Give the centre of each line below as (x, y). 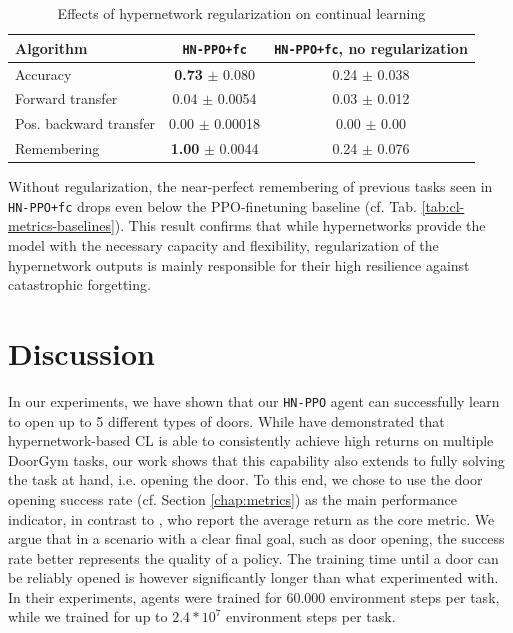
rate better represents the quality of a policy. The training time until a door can (253, 557)
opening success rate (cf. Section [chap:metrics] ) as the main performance (232, 498)
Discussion (81, 352)
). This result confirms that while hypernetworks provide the (300, 225)
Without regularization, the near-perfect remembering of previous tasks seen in (250, 186)
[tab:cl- (443, 205)
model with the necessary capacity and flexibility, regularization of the (223, 244)
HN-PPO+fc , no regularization (371, 47)
